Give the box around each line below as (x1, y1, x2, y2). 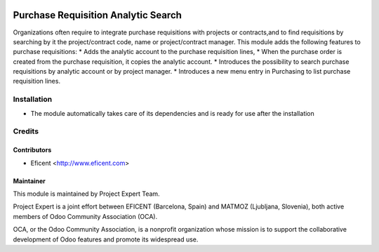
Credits (13, 126, 39, 136)
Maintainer (13, 176, 46, 185)
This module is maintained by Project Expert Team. (13, 190, 161, 198)
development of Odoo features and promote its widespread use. (13, 235, 199, 244)
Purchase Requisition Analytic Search (13, 9, 182, 21)
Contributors (13, 146, 52, 154)
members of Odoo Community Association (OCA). (13, 212, 158, 220)
